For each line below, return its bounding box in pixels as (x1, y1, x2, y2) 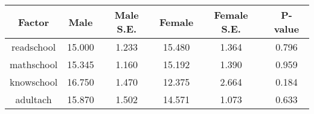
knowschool (10, 75, 58, 89)
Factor (18, 14, 50, 29)
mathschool (10, 57, 58, 71)
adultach (15, 92, 52, 106)
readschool (11, 40, 56, 54)
